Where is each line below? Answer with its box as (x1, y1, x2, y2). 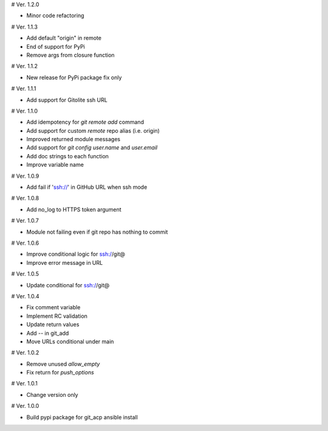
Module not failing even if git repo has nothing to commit (26, 228, 168, 236)
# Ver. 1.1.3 (11, 23, 38, 30)
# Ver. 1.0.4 (11, 292, 39, 300)
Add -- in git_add (26, 329, 69, 337)
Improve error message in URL (26, 259, 103, 266)
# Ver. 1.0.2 (11, 349, 39, 356)
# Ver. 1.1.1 (11, 85, 36, 93)
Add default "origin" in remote (26, 34, 101, 42)
